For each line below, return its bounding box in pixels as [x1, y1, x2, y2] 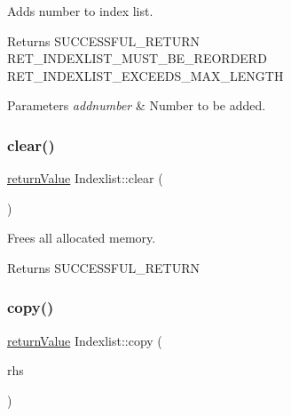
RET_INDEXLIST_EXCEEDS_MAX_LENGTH [7, 66, 284, 84]
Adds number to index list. [7, 2, 153, 20]
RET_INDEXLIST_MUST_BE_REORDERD [7, 49, 267, 68]
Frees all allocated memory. [7, 228, 156, 247]
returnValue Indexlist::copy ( [7, 331, 162, 349]
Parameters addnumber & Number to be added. [7, 96, 266, 115]
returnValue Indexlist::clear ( [7, 169, 163, 188]
